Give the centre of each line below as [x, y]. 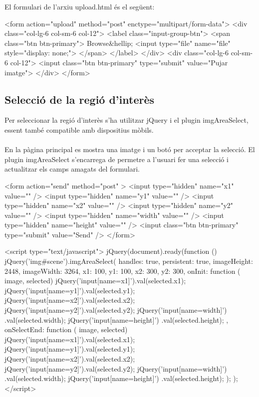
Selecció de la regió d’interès [80, 99]
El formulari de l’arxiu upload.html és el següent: [80, 6]
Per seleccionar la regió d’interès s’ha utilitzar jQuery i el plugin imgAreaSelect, [127, 120]
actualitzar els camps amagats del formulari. [72, 169]
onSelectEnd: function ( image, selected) [66, 329]
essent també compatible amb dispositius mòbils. [79, 129]
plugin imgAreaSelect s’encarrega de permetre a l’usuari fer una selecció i [117, 159]
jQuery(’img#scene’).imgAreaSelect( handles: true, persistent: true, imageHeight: [129, 261]
